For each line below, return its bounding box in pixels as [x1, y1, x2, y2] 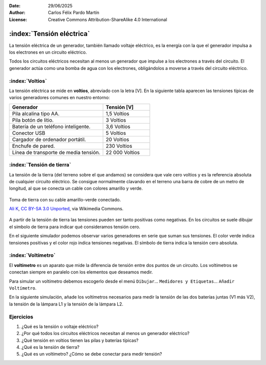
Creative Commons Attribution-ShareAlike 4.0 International [48, 16, 167, 22]
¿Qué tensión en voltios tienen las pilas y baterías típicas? [21, 337, 139, 343]
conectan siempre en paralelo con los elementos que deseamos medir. [9, 269, 153, 275]
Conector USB [12, 130, 45, 136]
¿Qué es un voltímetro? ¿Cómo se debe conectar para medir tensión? [21, 351, 162, 357]
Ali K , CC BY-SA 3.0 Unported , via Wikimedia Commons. [9, 206, 124, 212]
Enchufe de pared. [12, 142, 55, 149]
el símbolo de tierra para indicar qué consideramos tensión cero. [9, 224, 140, 230]
